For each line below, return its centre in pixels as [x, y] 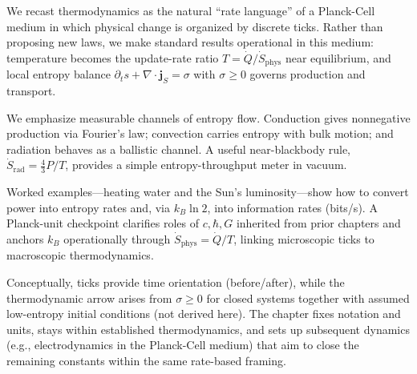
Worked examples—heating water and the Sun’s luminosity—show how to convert [208, 192]
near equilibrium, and [338, 57]
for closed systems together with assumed [308, 298]
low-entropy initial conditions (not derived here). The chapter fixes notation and [204, 314]
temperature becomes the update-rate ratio [113, 57]
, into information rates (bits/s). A [292, 207]
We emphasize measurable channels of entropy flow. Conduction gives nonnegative [208, 117]
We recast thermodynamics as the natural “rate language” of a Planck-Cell [191, 10]
